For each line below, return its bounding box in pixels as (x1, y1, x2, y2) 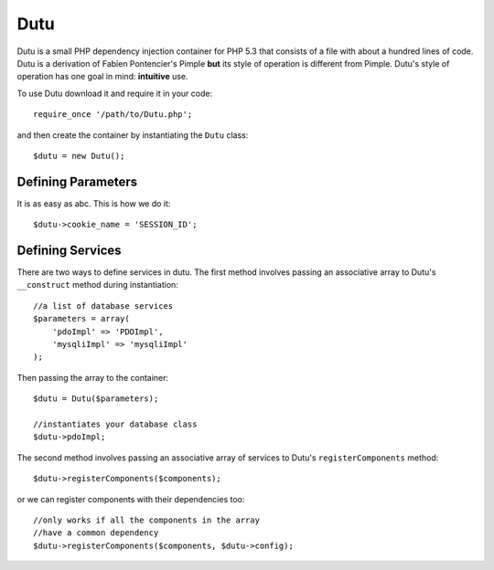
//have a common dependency (33, 528, 159, 538)
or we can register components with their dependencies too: (16, 493, 245, 504)
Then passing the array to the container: (16, 372, 169, 383)
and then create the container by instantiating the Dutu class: (16, 129, 249, 141)
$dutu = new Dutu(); (33, 151, 125, 161)
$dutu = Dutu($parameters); (33, 394, 159, 404)
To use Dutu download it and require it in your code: (16, 88, 213, 99)
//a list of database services (33, 301, 174, 311)
